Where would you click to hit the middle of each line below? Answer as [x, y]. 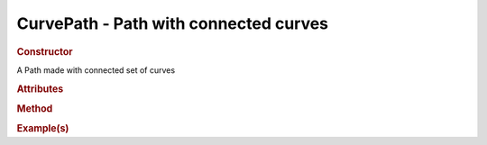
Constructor [45, 51]
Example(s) [43, 129]
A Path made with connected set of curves [96, 70]
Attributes [40, 88]
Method [35, 108]
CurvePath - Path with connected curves [173, 23]
